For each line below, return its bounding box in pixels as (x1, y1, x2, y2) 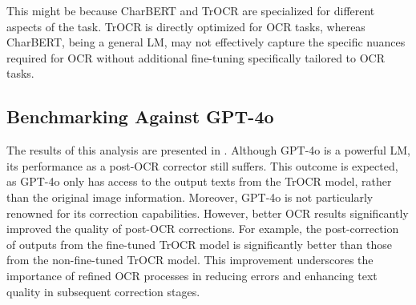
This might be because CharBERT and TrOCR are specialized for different (6, 2, 375, 18)
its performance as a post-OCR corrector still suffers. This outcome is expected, (6, 157, 398, 174)
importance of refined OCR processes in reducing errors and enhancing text (6, 267, 378, 283)
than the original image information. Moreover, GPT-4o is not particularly (6, 188, 374, 205)
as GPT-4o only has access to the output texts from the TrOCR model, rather (6, 173, 392, 190)
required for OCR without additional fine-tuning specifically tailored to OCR (6, 49, 386, 66)
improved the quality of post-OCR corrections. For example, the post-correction (6, 220, 399, 237)
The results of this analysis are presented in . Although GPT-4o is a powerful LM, (6, 142, 411, 159)
